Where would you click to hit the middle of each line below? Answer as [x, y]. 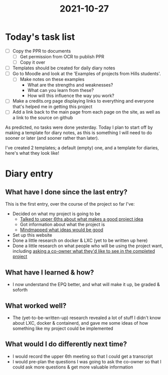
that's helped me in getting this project [52, 107]
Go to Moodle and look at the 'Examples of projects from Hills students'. [87, 74]
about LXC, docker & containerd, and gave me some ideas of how [80, 323]
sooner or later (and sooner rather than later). [52, 138]
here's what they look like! [32, 153]
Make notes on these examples [52, 79]
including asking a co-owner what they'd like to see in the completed [84, 251]
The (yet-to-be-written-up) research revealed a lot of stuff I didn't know [87, 318]
